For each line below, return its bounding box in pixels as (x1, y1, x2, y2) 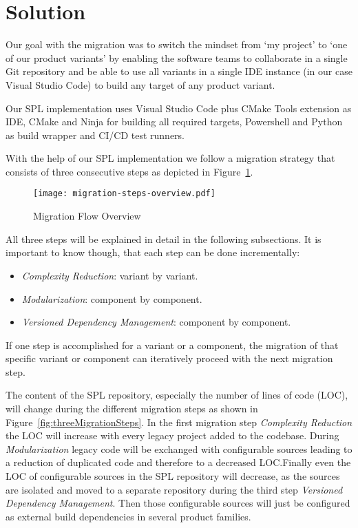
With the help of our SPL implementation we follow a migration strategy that (6, 151, 335, 165)
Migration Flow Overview (33, 209, 141, 223)
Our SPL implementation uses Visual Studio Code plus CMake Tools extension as (6, 101, 352, 115)
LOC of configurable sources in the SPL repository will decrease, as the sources (6, 469, 340, 483)
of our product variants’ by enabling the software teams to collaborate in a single (6, 50, 348, 65)
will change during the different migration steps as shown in (6, 401, 258, 416)
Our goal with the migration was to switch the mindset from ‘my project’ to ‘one (6, 37, 348, 52)
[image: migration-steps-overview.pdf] (33, 189, 215, 199)
